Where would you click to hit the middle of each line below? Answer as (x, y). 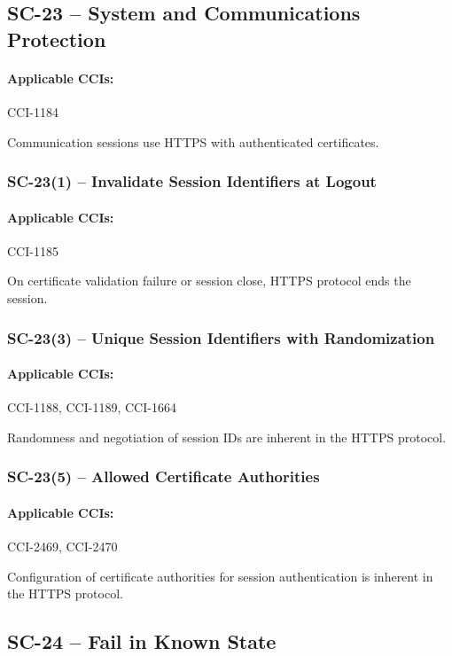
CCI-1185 (33, 250)
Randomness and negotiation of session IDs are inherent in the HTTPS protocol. (227, 437)
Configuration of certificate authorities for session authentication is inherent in (220, 576)
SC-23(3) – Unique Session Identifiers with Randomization (221, 337)
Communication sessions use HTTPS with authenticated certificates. (193, 141)
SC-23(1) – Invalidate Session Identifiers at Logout (192, 181)
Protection (57, 39)
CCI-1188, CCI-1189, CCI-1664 (92, 407)
